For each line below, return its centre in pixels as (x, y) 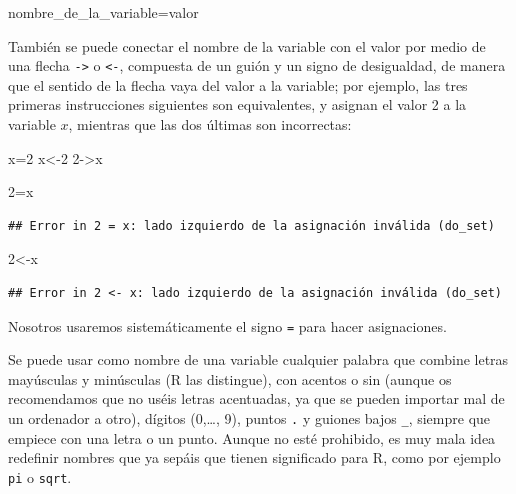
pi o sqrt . (40, 476)
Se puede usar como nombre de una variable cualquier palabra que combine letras (258, 359)
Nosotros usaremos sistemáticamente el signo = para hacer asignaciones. (227, 325)
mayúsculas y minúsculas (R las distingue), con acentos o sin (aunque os (230, 378)
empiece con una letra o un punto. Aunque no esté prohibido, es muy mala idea (252, 437)
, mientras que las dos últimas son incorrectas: (210, 124)
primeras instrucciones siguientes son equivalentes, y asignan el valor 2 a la (237, 104)
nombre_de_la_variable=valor (103, 12)
